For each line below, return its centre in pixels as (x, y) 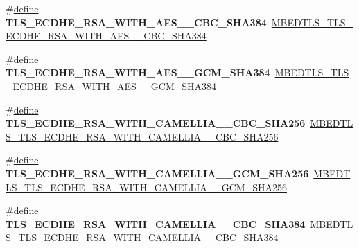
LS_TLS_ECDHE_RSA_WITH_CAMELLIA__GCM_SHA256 (146, 187)
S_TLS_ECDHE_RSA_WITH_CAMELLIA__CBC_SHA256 (142, 136)
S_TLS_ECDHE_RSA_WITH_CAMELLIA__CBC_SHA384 (142, 237)
